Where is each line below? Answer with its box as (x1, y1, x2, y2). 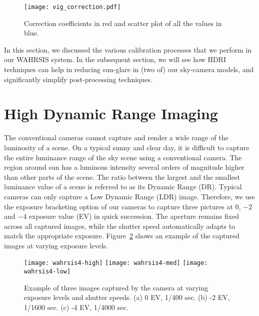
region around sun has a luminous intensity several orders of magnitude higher (4, 162, 244, 172)
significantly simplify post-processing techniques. (4, 74, 152, 84)
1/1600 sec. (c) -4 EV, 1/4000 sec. (24, 301, 128, 312)
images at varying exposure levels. (4, 240, 108, 250)
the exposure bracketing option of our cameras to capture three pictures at (4, 201, 233, 211)
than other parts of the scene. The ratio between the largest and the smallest (4, 171, 240, 182)
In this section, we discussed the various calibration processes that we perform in (4, 44, 252, 55)
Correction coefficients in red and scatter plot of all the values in (24, 18, 222, 28)
